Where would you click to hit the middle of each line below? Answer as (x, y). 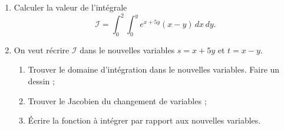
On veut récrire (42, 49)
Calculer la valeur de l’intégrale (70, 7)
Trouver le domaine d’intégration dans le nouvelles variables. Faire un (154, 69)
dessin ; (41, 81)
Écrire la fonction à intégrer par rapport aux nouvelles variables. (144, 120)
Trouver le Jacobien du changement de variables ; (117, 100)
